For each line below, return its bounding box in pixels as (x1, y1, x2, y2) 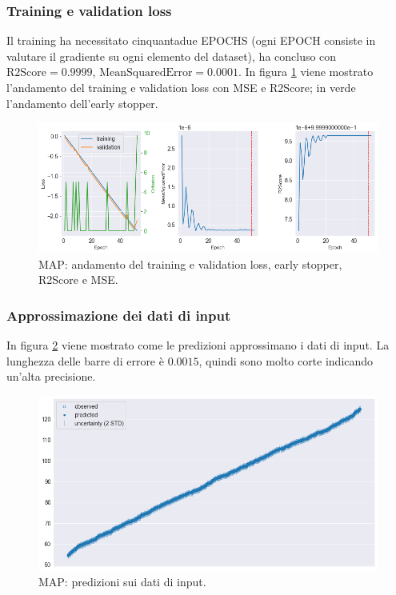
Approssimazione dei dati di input (6, 305, 231, 325)
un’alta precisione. (6, 368, 96, 385)
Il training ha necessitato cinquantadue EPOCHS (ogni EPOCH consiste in (6, 32, 376, 49)
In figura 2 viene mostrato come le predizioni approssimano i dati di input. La (6, 336, 390, 353)
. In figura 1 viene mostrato (238, 63, 374, 80)
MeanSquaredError (99, 67, 193, 79)
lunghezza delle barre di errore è (6, 352, 164, 369)
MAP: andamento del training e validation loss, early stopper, (38, 255, 342, 272)
